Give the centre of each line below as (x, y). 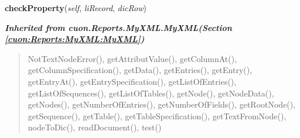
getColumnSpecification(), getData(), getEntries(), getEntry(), (140, 70)
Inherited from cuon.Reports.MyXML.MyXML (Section (118, 27)
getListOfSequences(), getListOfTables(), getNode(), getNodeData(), (151, 93)
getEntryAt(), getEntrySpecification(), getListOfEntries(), (132, 81)
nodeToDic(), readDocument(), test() (95, 127)
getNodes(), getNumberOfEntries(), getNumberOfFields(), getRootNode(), (162, 104)
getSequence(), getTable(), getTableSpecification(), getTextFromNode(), (157, 115)
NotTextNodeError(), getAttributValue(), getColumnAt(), (132, 58)
